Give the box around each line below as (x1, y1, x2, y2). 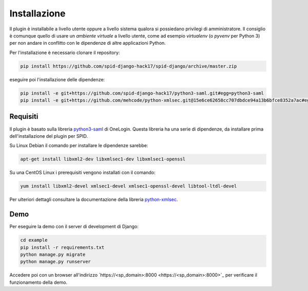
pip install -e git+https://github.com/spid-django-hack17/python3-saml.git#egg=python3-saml (20, 90, 264, 96)
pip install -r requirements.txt (20, 244, 105, 250)
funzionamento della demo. (9, 279, 68, 285)
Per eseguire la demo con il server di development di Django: (9, 224, 139, 230)
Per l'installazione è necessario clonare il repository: (9, 49, 120, 56)
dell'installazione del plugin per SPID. (9, 133, 88, 139)
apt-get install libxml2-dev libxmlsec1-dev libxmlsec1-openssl (20, 156, 186, 162)
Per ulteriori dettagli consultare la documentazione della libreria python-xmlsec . (9, 196, 178, 203)
